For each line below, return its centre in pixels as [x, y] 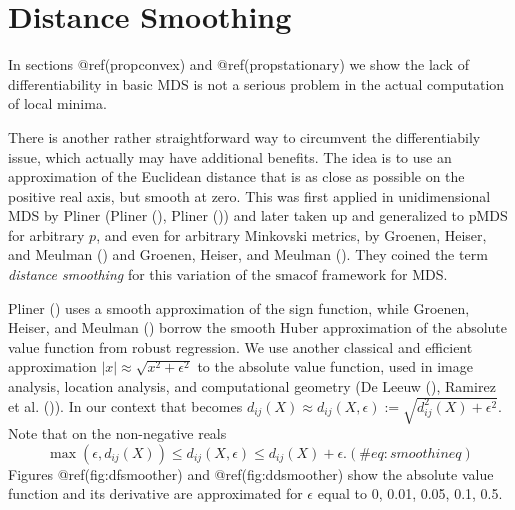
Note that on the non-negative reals [117, 433]
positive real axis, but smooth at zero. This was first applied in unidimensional [249, 195]
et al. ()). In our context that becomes [125, 405]
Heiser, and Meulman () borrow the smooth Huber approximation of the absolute [258, 327]
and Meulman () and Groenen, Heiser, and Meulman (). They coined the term [248, 254]
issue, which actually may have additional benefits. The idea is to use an [230, 156]
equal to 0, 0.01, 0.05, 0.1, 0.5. [410, 493]
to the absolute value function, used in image [335, 366]
